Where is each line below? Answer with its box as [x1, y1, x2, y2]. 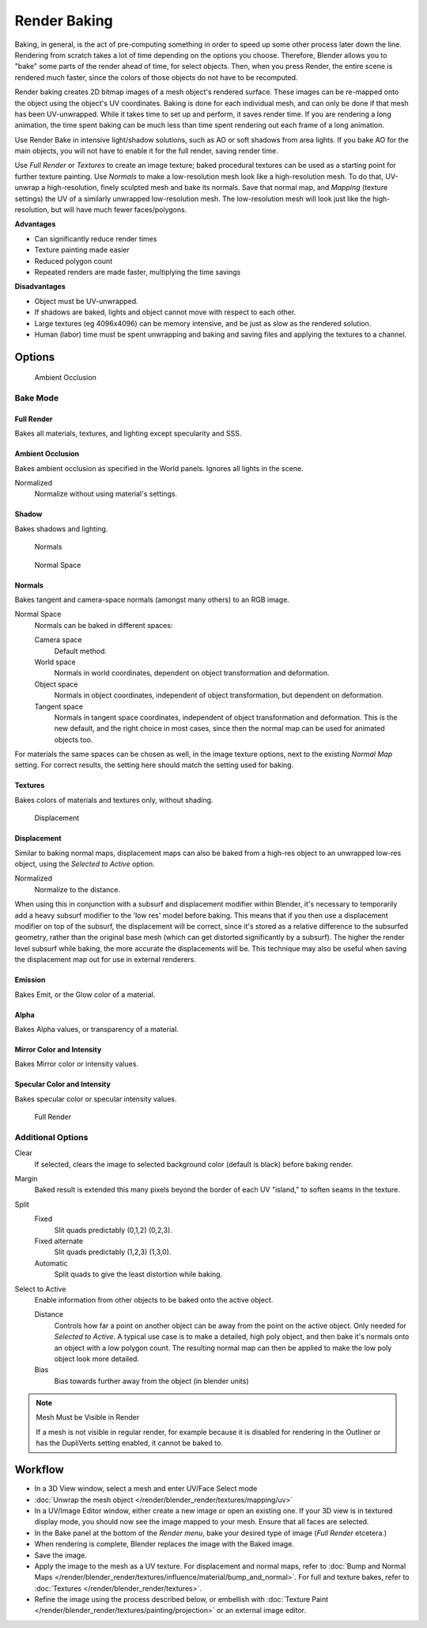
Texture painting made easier [34, 245, 130, 255]
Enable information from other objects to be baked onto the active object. [34, 1295, 274, 1304]
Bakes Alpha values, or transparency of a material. [14, 1024, 179, 1033]
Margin [14, 1174, 38, 1184]
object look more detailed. [54, 1354, 140, 1364]
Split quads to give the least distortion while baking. [54, 1269, 223, 1279]
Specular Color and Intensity [14, 1079, 111, 1089]
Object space [34, 679, 78, 689]
